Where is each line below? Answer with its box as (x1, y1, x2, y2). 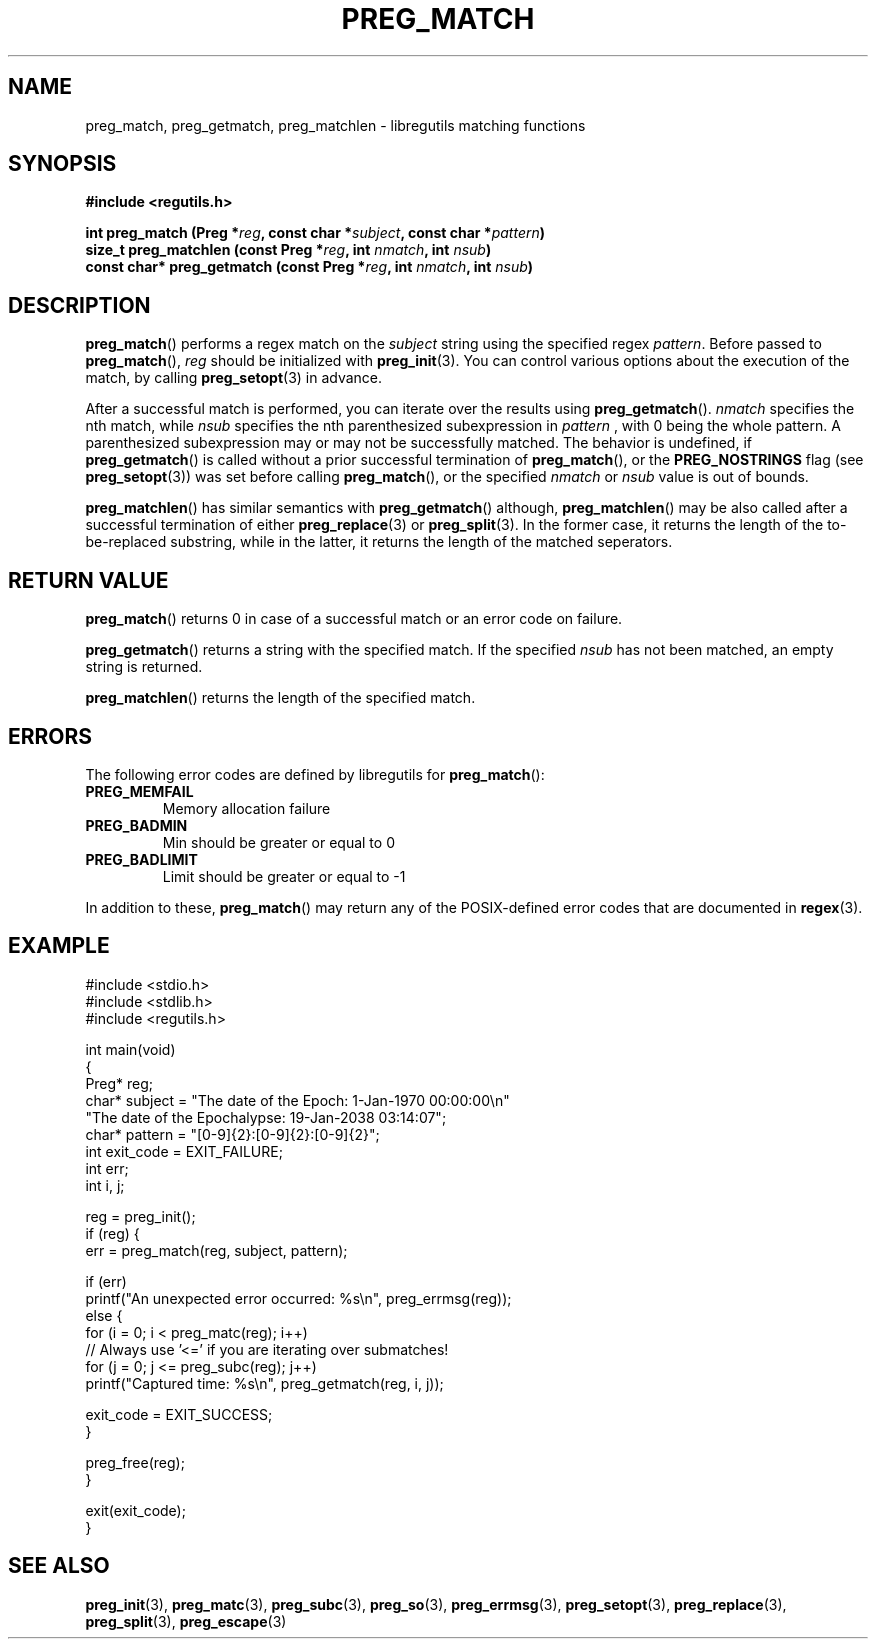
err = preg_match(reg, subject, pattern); (85, 1241, 348, 1259)
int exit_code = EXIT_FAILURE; (85, 1142, 283, 1160)
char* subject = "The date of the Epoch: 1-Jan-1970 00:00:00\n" (85, 1091, 510, 1109)
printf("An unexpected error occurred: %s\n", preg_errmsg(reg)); (85, 1289, 512, 1307)
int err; (85, 1159, 129, 1177)
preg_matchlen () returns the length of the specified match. (85, 689, 476, 707)
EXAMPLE (8, 933, 110, 959)
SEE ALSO (8, 1553, 110, 1579)
